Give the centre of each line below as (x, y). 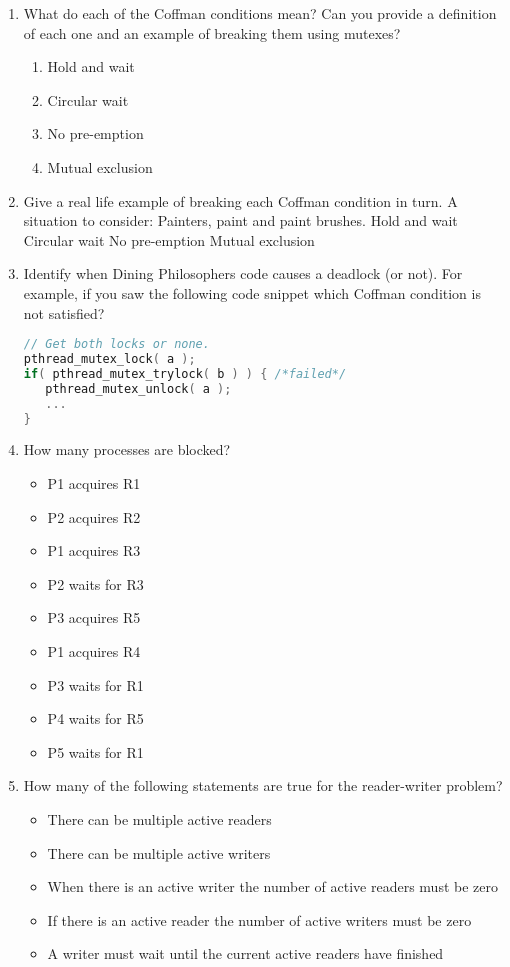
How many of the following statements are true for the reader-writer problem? (263, 785)
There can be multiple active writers (159, 852)
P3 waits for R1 (95, 684)
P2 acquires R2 (94, 516)
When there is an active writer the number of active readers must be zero (272, 886)
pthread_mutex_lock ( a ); (109, 359)
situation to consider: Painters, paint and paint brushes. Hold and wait (240, 220)
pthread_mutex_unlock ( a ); (138, 388)
